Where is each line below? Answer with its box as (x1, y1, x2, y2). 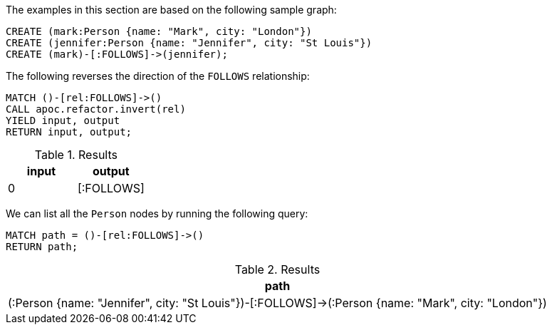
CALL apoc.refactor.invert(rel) (6, 103, 186, 115)
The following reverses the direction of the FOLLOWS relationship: (6, 70, 310, 82)
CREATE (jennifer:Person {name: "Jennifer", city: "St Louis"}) (6, 37, 373, 48)
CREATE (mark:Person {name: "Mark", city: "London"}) (6, 26, 312, 37)
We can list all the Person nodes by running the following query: (6, 207, 308, 220)
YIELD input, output (6, 115, 120, 126)
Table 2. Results (234, 262, 321, 277)
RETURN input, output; (6, 126, 132, 138)
